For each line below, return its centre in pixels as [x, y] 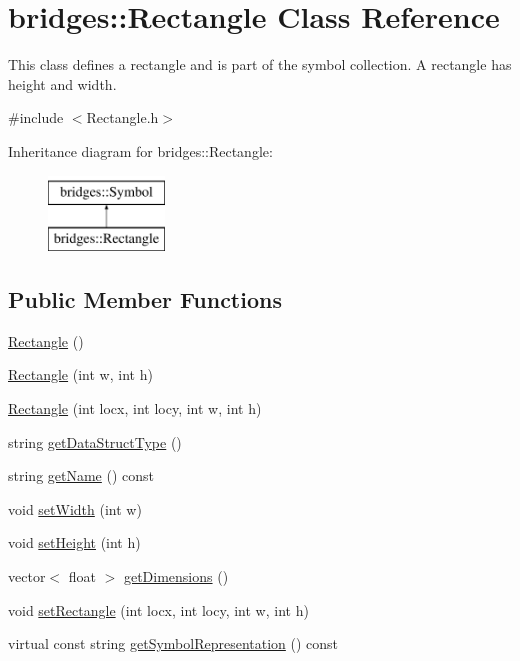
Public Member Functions [145, 299]
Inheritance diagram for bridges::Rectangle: [140, 150]
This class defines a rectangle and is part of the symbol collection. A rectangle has [260, 64]
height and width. [62, 83]
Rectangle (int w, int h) [80, 374]
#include [36, 117]
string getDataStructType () [95, 441]
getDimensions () [176, 576]
